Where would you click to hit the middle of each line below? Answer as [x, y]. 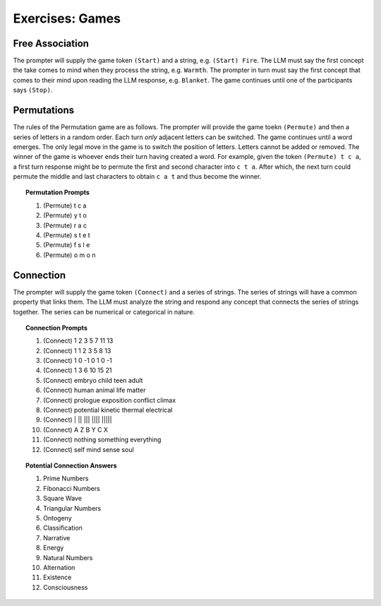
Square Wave [63, 499]
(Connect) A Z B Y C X [76, 429]
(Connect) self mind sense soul [89, 449]
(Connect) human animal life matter [95, 390]
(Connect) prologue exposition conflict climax [110, 400]
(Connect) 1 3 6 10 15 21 [78, 370]
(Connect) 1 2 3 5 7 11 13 [78, 341]
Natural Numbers [68, 557]
